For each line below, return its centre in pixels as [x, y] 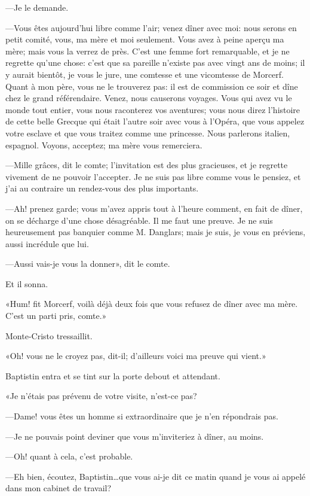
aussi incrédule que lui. [47, 243]
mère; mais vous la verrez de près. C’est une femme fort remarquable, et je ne [148, 51]
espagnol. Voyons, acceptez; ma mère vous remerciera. [104, 144]
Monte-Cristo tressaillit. [49, 335]
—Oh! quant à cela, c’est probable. [69, 456]
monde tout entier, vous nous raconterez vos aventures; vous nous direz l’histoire [153, 109]
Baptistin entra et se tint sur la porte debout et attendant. [113, 375]
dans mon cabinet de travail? [59, 488]
